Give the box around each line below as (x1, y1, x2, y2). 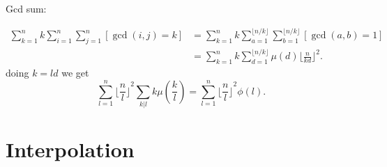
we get (61, 65, 89, 80)
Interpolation (6, 135, 135, 164)
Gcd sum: (6, 1, 47, 15)
